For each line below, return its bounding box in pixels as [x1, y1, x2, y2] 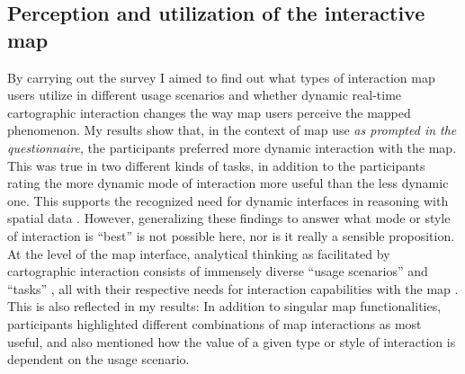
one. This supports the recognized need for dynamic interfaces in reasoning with [7, 191, 449, 209]
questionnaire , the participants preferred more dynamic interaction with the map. [7, 138, 457, 156]
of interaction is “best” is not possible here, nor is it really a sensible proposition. [7, 226, 455, 245]
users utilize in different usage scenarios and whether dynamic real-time [7, 85, 402, 104]
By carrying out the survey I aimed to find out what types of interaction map [7, 67, 435, 86]
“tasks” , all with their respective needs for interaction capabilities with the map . [7, 279, 459, 298]
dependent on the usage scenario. [7, 350, 190, 369]
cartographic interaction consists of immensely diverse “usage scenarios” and [7, 262, 428, 280]
